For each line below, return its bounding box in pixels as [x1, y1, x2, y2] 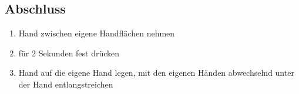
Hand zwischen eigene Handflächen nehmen [18, 27, 175, 39]
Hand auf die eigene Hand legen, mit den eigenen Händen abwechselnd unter [18, 66, 294, 79]
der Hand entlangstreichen [18, 78, 113, 90]
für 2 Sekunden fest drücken [18, 46, 120, 59]
